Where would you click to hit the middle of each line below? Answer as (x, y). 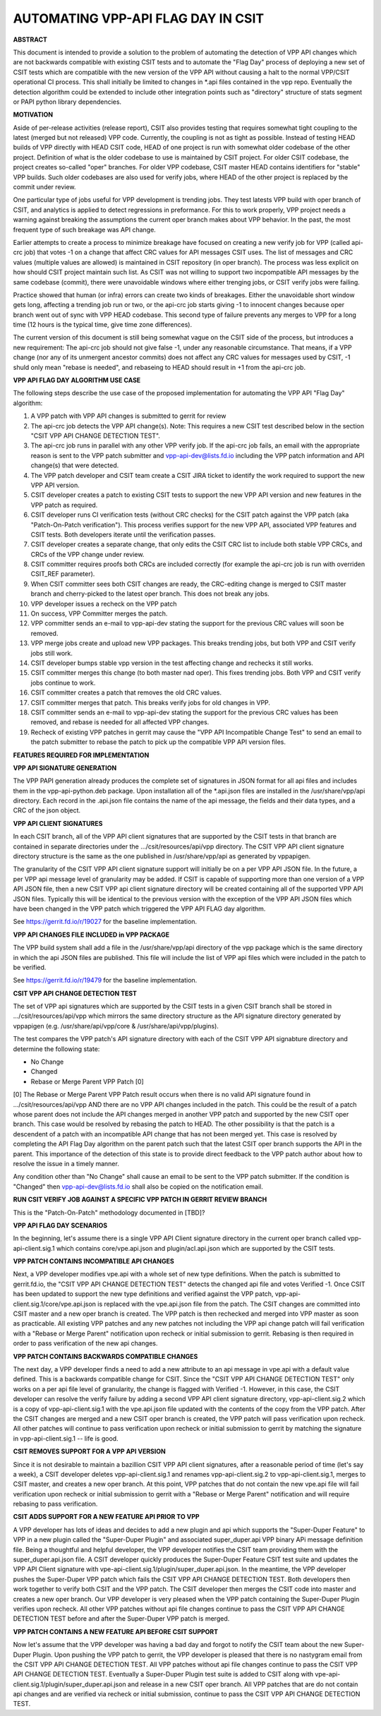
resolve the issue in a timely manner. (66, 1163)
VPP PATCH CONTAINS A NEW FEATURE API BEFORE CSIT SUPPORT (116, 1631)
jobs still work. (52, 653)
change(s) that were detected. (75, 465)
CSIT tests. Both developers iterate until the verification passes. (123, 534)
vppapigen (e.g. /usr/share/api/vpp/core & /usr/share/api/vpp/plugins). (116, 1026)
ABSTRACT (30, 40)
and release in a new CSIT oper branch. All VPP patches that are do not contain (243, 1684)
